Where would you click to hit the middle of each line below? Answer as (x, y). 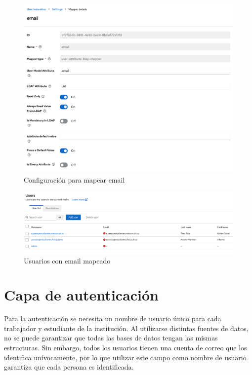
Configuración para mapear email (74, 180)
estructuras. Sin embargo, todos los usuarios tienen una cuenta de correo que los (126, 347)
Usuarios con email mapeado (67, 261)
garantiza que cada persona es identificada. (69, 367)
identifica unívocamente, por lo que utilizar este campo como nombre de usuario (125, 357)
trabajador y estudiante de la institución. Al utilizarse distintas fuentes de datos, (126, 328)
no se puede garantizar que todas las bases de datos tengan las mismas (111, 338)
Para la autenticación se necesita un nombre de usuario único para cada (113, 319)
